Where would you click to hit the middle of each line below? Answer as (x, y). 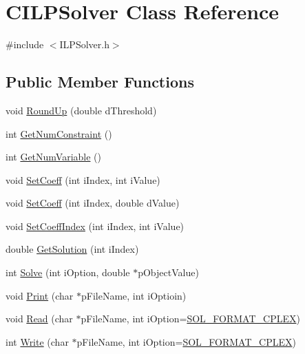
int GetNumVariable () (54, 157)
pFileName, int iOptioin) (134, 295)
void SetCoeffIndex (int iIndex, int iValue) (95, 226)
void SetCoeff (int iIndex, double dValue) (93, 203)
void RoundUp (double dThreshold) (81, 110)
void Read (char (39, 319)
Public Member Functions (100, 82)
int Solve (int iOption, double (68, 272)
